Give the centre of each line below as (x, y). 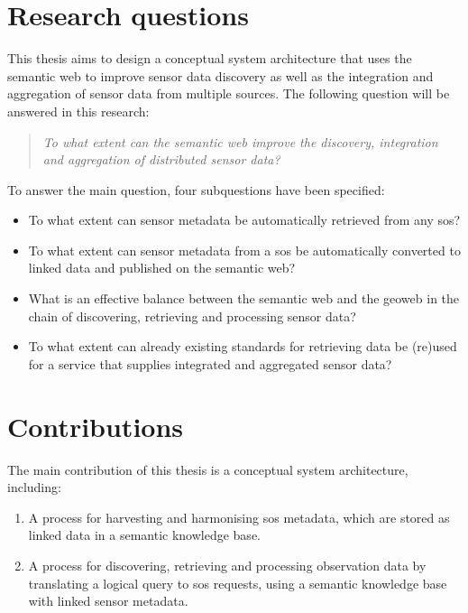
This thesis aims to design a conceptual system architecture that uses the (210, 58)
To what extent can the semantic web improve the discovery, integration (240, 141)
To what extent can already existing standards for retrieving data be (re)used (243, 346)
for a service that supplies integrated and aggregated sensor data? (210, 363)
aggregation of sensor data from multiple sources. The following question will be (229, 93)
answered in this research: (78, 111)
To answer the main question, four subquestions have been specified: (196, 189)
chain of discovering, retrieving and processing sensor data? (192, 316)
